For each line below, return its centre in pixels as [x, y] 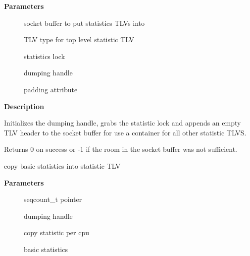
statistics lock [45, 56]
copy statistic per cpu [57, 232]
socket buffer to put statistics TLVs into [84, 23]
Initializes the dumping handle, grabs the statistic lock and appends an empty [123, 123]
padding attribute [51, 89]
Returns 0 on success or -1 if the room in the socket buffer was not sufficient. [121, 149]
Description [24, 106]
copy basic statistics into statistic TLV [62, 165]
